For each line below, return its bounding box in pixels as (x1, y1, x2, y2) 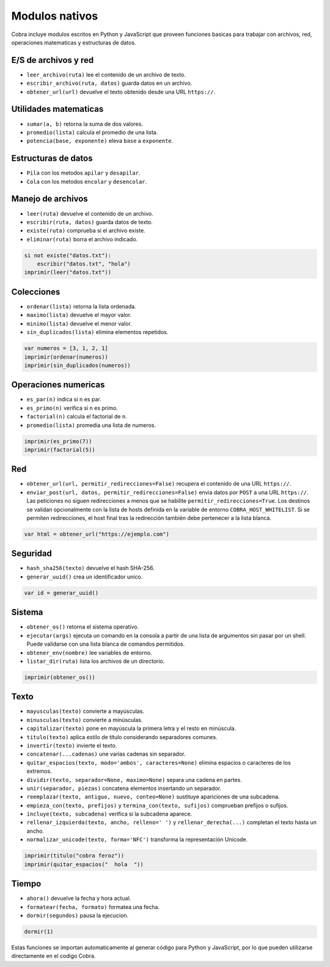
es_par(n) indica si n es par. (26, 396, 101, 403)
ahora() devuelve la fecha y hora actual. (26, 895, 131, 902)
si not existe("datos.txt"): (24, 252, 112, 259)
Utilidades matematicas (11, 104, 104, 114)
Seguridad (11, 549, 52, 559)
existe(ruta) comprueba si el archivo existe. (26, 227, 146, 235)
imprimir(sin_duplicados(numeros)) (24, 362, 131, 369)
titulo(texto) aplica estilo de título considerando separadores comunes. (26, 733, 218, 740)
